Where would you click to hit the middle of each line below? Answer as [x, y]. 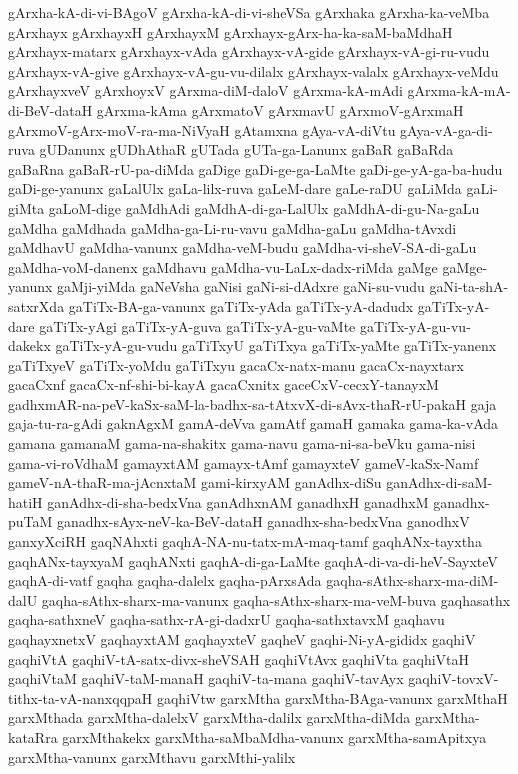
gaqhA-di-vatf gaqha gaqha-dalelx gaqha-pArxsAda [165, 580]
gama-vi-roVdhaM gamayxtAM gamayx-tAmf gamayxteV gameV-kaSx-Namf [243, 462]
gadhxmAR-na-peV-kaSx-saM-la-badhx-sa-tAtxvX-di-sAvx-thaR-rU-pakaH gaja [252, 403]
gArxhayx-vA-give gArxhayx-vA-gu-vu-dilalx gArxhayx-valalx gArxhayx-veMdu [253, 70]
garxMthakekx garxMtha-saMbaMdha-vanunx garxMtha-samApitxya [274, 736]
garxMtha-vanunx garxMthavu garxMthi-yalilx [152, 756]
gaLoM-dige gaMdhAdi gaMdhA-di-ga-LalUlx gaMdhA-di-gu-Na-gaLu [264, 207]
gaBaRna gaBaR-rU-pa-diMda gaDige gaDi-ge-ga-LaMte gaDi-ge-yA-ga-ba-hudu [255, 168]
